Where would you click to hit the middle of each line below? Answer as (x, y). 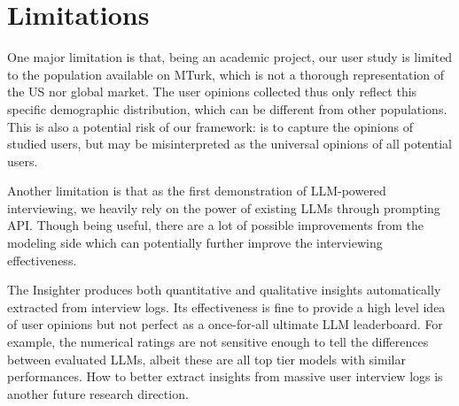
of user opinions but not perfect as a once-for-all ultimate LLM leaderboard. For (225, 324)
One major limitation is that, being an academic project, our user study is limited (230, 57)
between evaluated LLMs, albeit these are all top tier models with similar (206, 359)
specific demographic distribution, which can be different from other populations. (227, 108)
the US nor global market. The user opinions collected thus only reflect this (212, 92)
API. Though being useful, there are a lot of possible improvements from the (216, 225)
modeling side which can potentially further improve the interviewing (195, 243)
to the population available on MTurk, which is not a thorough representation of (226, 74)
